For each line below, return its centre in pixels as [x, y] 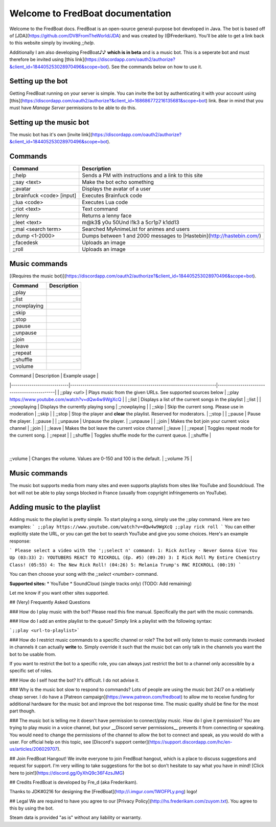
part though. [22, 711]
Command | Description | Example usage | [54, 376]
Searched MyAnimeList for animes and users [136, 229]
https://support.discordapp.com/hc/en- [191, 742]
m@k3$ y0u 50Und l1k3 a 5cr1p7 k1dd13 [131, 223]
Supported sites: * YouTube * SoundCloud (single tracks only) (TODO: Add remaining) [100, 583]
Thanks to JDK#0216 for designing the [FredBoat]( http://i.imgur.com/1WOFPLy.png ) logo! [103, 792]
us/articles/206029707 [34, 749]
